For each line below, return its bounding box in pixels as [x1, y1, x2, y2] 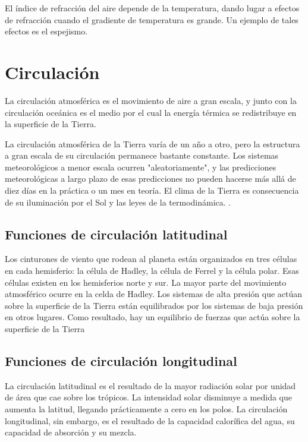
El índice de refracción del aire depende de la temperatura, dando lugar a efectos [5, 2, 300, 14]
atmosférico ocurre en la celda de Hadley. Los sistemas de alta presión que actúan [5, 288, 303, 300]
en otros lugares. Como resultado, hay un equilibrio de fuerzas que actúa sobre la [5, 311, 300, 323]
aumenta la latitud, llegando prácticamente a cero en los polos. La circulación [5, 403, 288, 415]
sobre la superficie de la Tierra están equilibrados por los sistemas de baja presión [5, 299, 303, 311]
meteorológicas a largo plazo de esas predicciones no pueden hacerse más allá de [5, 172, 296, 185]
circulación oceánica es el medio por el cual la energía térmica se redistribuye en [5, 106, 297, 118]
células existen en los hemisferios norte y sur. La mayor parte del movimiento [5, 276, 287, 288]
